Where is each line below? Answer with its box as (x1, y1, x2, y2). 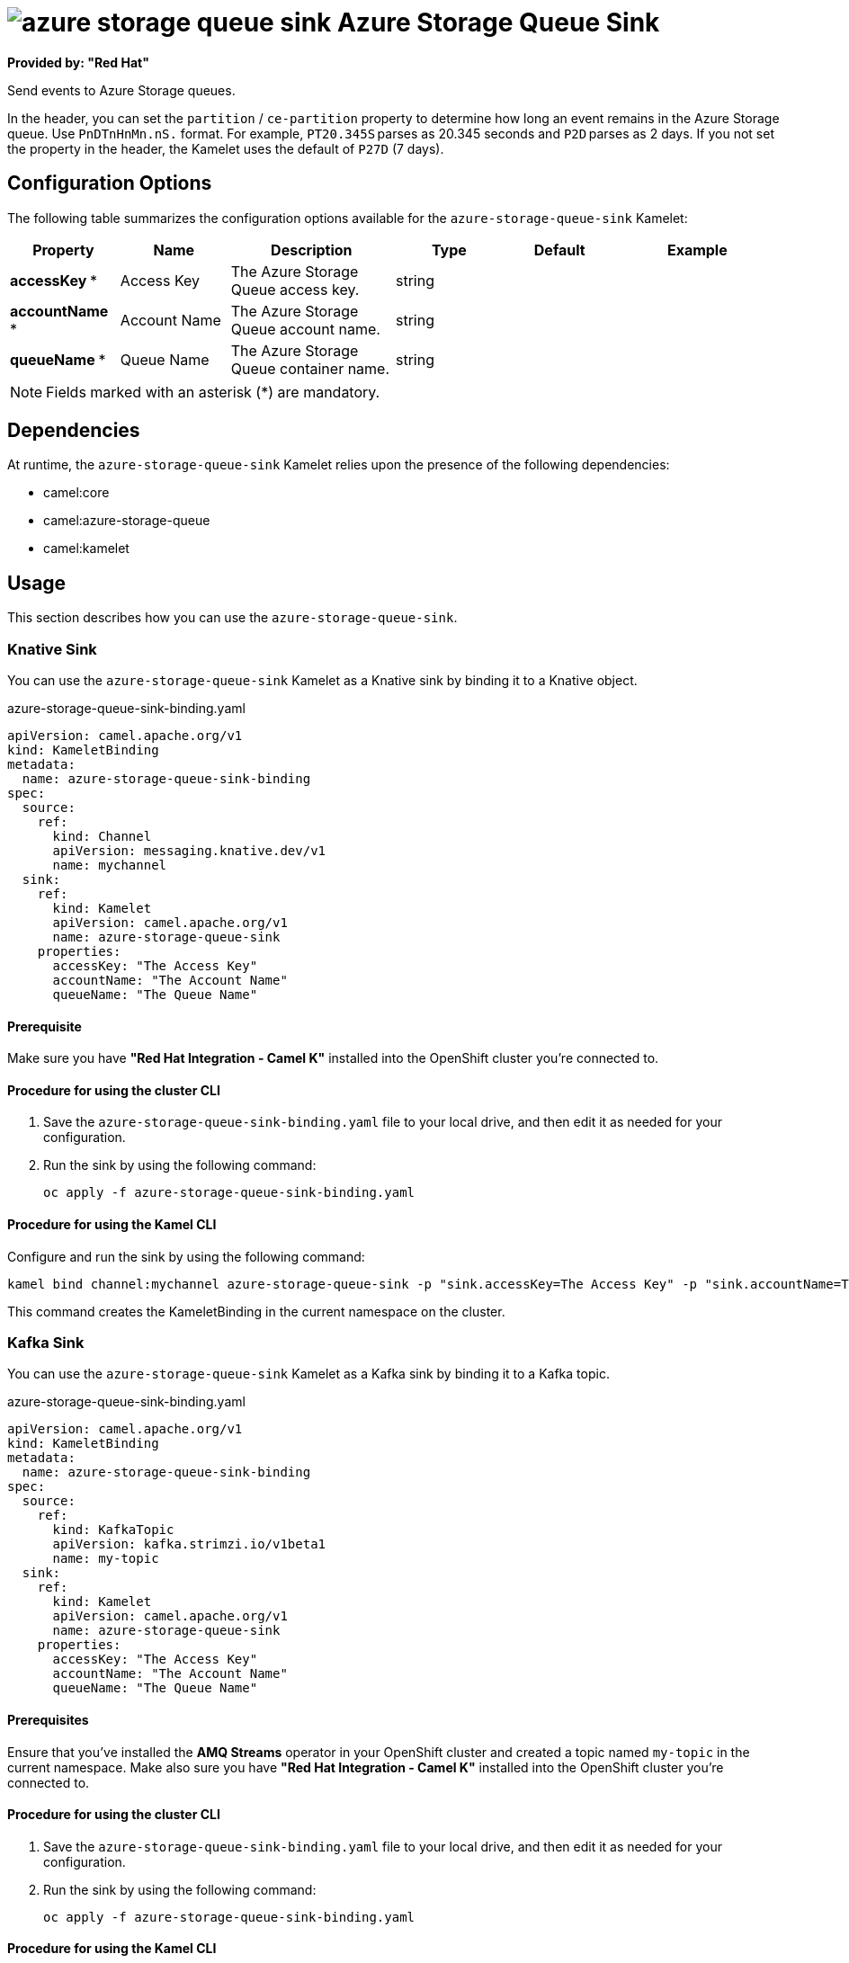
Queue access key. (230, 280, 360, 299)
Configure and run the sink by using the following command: (7, 1248, 365, 1264)
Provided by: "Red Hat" (7, 54, 149, 70)
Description (271, 240, 353, 259)
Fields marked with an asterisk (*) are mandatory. (46, 382, 380, 401)
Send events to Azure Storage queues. (7, 82, 236, 98)
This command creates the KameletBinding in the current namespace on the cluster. (7, 1303, 505, 1319)
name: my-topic (52, 1551, 159, 1566)
